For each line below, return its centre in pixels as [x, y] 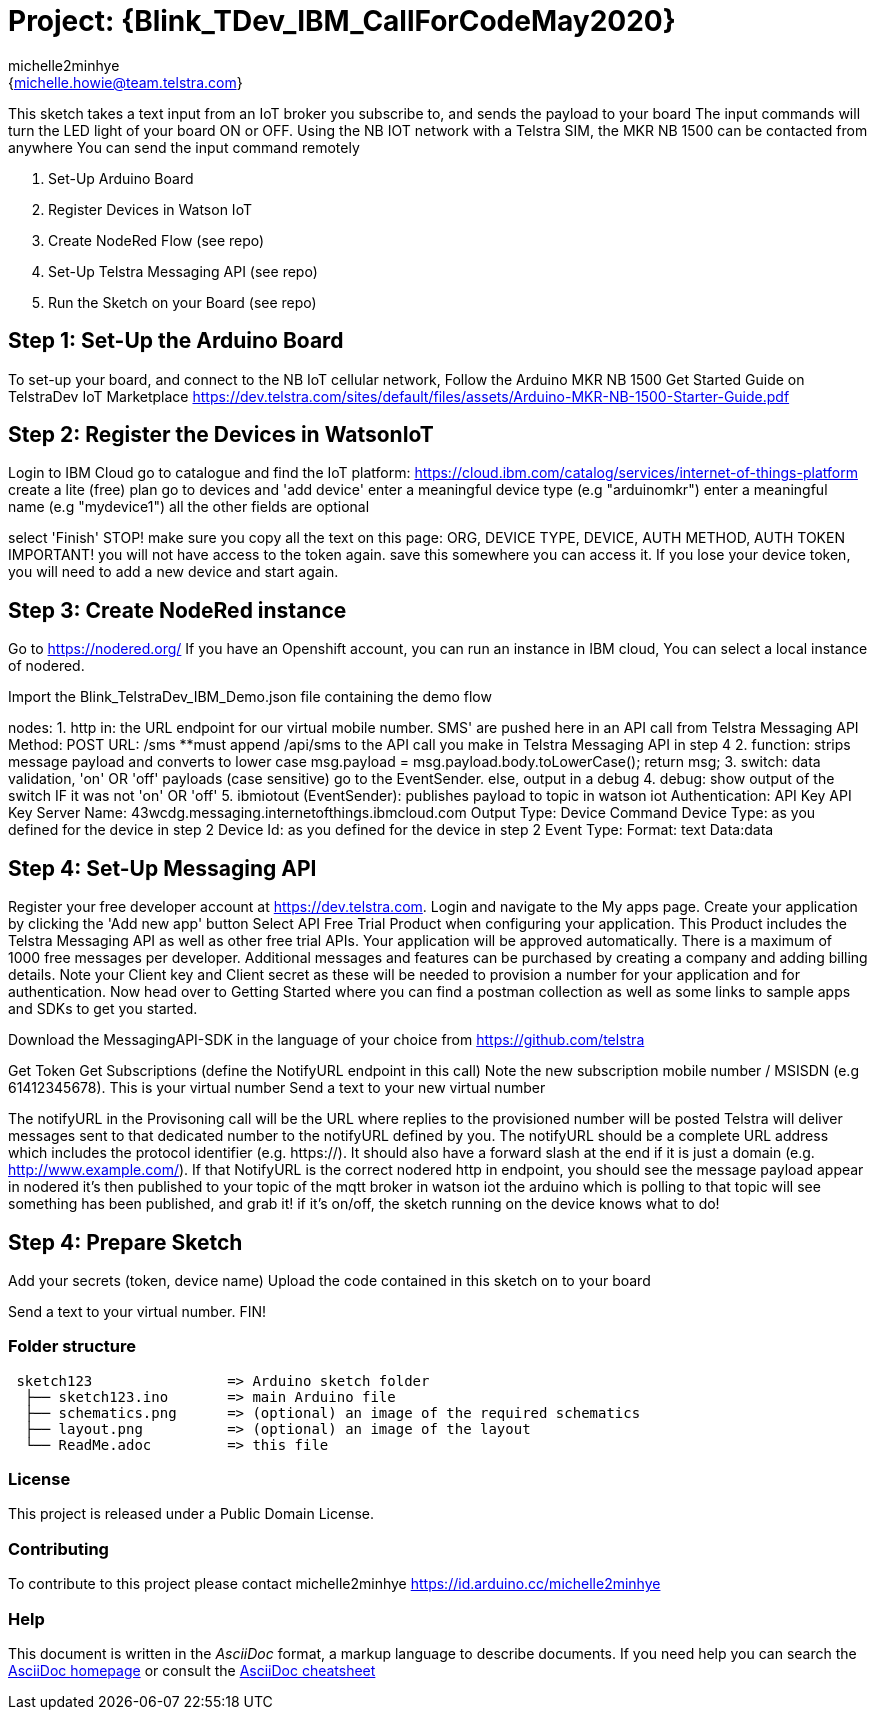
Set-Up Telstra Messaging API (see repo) [183, 271]
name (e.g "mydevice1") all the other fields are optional [189, 507]
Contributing [58, 1548]
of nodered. [46, 666]
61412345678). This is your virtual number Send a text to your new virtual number [277, 1088]
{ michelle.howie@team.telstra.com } [125, 82]
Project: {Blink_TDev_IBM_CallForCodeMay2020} [342, 21]
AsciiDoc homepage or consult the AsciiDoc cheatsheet [192, 1670]
